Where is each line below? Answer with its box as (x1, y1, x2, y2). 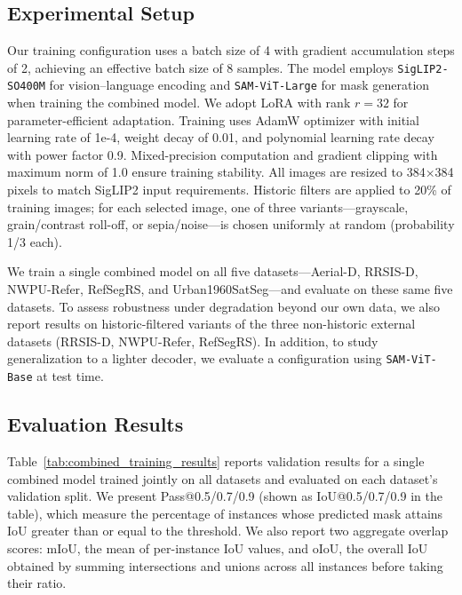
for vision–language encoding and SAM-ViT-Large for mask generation (49, 75, 430, 94)
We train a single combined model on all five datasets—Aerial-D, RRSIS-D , (7, 262, 418, 281)
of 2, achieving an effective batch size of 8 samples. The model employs (7, 58, 394, 76)
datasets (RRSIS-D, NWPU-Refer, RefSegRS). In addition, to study (7, 331, 378, 350)
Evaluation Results (7, 410, 184, 438)
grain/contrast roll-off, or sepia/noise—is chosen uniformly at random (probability (7, 215, 455, 234)
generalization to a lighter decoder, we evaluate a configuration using (7, 349, 382, 368)
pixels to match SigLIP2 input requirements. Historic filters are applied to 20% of (7, 180, 451, 199)
